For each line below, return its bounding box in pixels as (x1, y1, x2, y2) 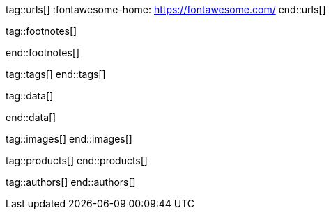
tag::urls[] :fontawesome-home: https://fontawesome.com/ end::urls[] (6, 3, 326, 15)
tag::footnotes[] (6, 25, 77, 37)
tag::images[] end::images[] (6, 133, 132, 145)
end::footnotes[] (6, 47, 80, 58)
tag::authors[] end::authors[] (6, 176, 136, 188)
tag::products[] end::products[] (6, 154, 148, 166)
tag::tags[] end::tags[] (6, 68, 106, 80)
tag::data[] (6, 90, 54, 102)
